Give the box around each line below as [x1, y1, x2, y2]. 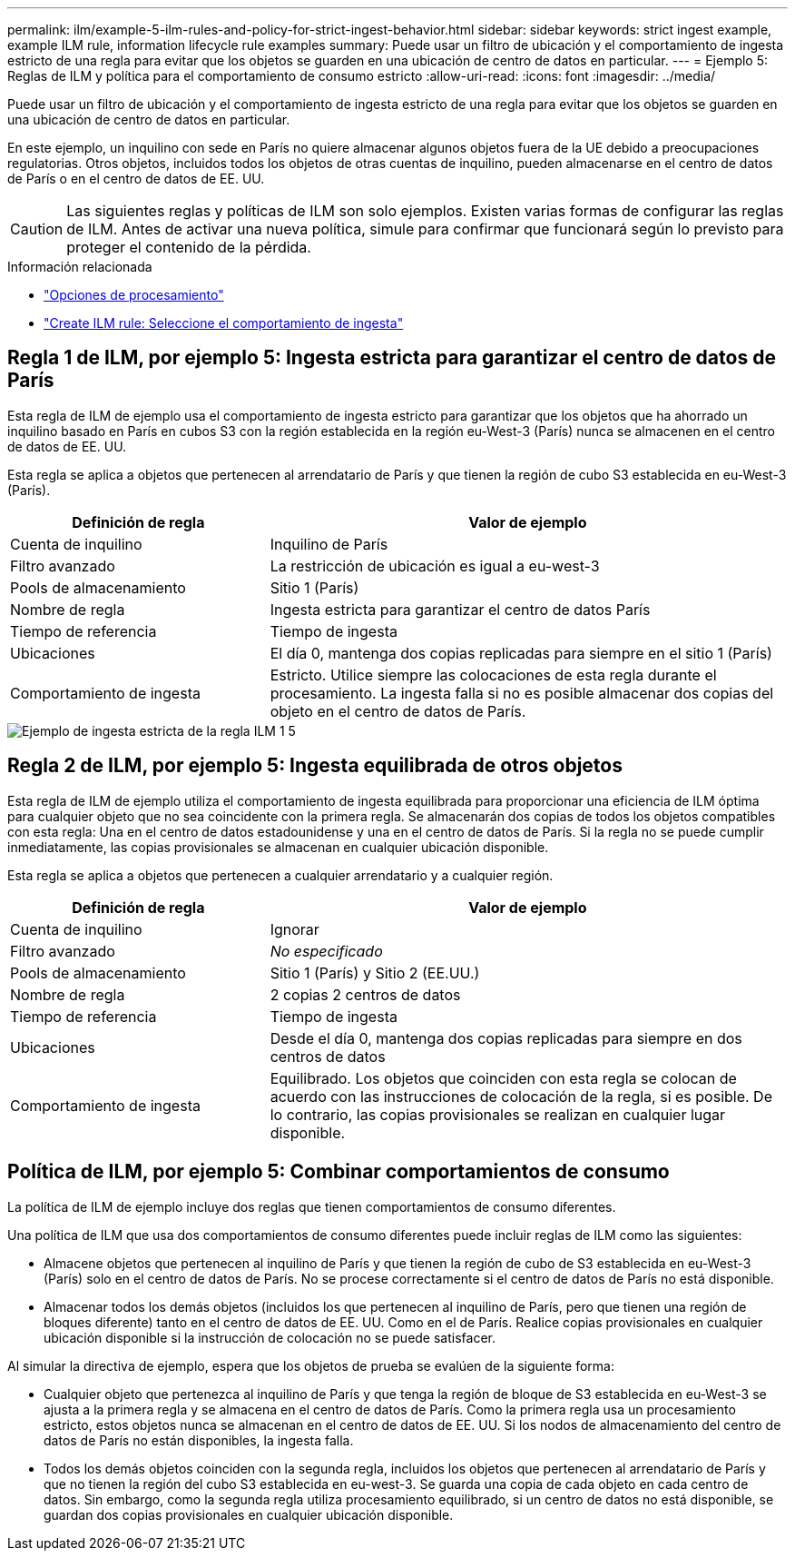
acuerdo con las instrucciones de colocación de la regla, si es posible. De [270, 1087, 772, 1106]
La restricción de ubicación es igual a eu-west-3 [270, 556, 600, 575]
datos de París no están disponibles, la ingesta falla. [44, 1432, 354, 1448]
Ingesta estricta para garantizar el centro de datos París [270, 600, 651, 619]
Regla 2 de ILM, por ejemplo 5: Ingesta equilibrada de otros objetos [7, 754, 623, 778]
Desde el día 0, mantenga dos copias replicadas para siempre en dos [270, 1028, 742, 1047]
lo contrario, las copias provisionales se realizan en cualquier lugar [270, 1105, 726, 1124]
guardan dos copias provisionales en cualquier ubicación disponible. [44, 1506, 454, 1523]
